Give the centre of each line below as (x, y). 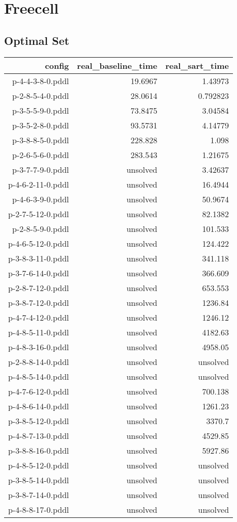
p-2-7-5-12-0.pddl (39, 214)
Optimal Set (37, 40)
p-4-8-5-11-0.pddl (39, 332)
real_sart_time (197, 65)
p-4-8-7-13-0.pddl (39, 435)
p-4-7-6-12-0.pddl (39, 391)
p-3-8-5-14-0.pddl (39, 480)
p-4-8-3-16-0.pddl (39, 347)
